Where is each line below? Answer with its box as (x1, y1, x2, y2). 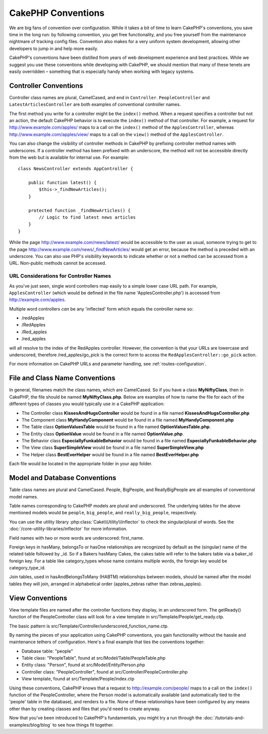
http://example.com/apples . (9, 297, 66, 303)
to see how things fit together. (52, 722, 114, 728)
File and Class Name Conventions (9, 374, 116, 382)
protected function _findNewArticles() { (28, 207, 131, 213)
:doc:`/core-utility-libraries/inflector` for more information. (9, 526, 128, 532)
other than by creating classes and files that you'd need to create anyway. (9, 706, 161, 712)
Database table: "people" (21, 648, 73, 654)
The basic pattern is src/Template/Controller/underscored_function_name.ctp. (9, 623, 169, 629)
